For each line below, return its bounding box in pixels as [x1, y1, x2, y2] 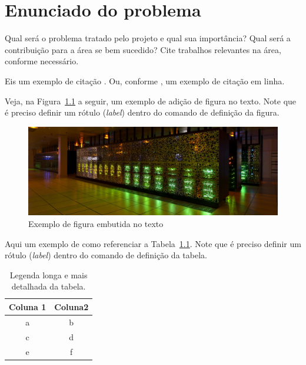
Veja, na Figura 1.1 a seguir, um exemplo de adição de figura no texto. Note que [5, 94, 297, 107]
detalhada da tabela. [11, 280, 86, 292]
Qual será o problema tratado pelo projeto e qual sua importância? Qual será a [5, 32, 291, 44]
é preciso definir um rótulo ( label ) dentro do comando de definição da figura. [5, 106, 280, 119]
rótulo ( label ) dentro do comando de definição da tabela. [5, 249, 207, 261]
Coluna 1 [9, 300, 46, 313]
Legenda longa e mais [9, 268, 88, 281]
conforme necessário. [5, 55, 79, 67]
